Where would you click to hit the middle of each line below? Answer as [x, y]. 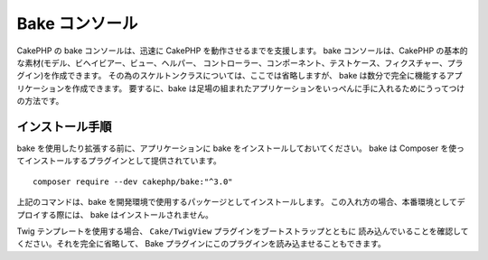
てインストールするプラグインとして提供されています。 [119, 161]
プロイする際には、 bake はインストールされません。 [115, 214]
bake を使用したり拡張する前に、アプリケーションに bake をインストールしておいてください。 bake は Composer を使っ [240, 148]
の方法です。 [40, 101]
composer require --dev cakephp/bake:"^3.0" [133, 181]
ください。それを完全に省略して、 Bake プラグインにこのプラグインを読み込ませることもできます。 [201, 244]
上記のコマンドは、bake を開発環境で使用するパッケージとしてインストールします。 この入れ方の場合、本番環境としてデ [241, 202]
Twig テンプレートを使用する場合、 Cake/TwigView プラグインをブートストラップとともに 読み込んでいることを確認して [243, 231]
